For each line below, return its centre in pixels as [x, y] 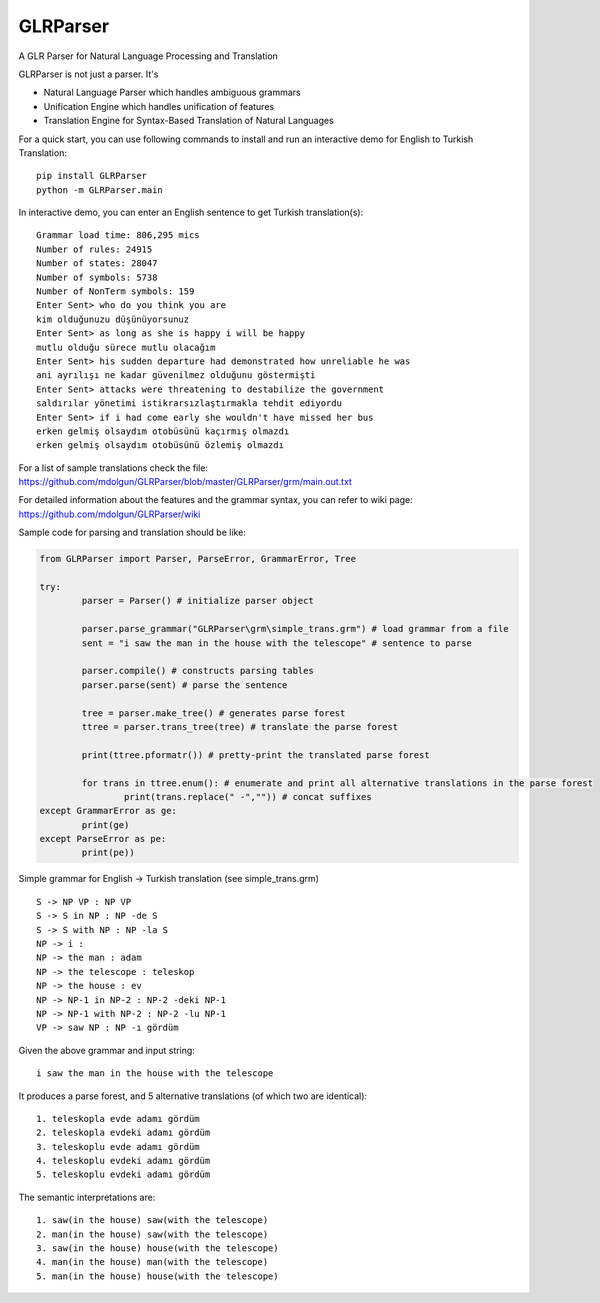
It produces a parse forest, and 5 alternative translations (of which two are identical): [193, 1096]
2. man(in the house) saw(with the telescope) [152, 1234]
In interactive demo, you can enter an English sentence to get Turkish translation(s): [191, 212]
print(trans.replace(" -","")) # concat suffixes [247, 796]
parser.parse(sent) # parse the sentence [184, 684]
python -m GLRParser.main [100, 189]
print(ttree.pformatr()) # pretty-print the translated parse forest [255, 754]
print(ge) [105, 824]
